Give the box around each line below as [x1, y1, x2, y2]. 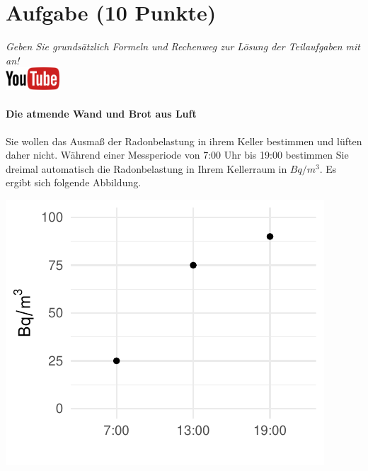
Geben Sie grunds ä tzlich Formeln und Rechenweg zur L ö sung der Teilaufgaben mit [6, 39, 360, 54]
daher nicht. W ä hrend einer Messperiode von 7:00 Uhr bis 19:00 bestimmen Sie [6, 147, 349, 162]
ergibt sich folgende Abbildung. [6, 175, 142, 190]
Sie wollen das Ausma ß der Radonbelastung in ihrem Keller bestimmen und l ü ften [6, 133, 362, 148]
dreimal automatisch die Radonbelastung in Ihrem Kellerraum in [6, 161, 287, 176]
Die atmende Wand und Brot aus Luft [6, 106, 197, 121]
